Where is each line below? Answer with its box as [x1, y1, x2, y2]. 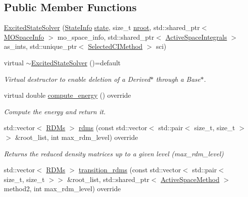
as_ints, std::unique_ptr [4, 41, 77, 51]
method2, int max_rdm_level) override [4, 183, 121, 194]
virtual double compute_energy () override [4, 90, 131, 100]
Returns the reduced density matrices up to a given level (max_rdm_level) [4, 148, 224, 158]
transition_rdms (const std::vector [78, 165, 181, 175]
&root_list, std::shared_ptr [67, 174, 150, 184]
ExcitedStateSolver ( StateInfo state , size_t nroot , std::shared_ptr [4, 22, 200, 32]
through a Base [156, 74, 201, 84]
